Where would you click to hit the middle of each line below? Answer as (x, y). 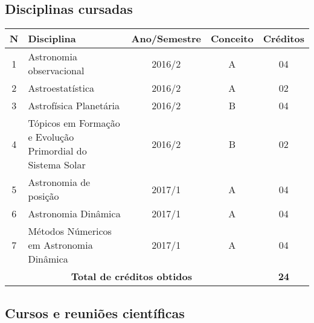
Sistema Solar (57, 165)
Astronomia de (59, 182)
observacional (56, 71)
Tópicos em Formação (74, 123)
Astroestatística (61, 88)
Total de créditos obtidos (131, 277)
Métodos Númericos (70, 231)
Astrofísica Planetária (74, 106)
